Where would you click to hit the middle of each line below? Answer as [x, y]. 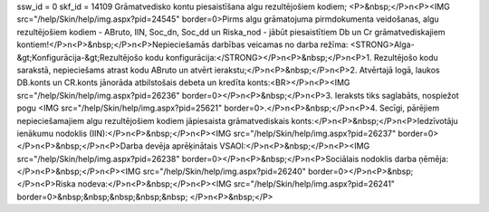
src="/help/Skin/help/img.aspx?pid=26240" [225, 171]
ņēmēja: [433, 159]
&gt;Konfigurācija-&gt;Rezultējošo [80, 57]
